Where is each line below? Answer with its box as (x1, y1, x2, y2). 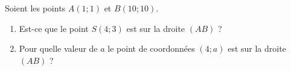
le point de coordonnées (107, 42, 195, 55)
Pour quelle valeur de (19, 42, 98, 55)
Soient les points (5, 2, 66, 14)
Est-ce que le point (19, 22, 89, 34)
